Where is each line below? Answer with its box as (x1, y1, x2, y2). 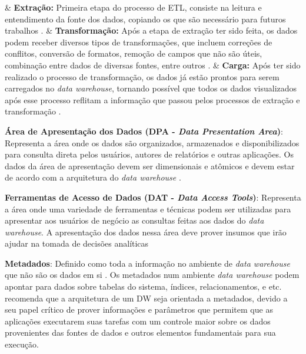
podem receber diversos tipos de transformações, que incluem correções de (5, 35, 272, 48)
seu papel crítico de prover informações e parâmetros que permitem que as (5, 303, 273, 316)
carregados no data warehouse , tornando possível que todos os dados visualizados (5, 82, 297, 94)
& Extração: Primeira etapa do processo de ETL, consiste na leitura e (5, 1, 262, 13)
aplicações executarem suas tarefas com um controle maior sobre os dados (5, 314, 271, 327)
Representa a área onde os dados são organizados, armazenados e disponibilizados (5, 136, 300, 149)
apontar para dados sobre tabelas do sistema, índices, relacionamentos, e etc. (5, 280, 282, 293)
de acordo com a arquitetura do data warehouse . (5, 171, 181, 183)
